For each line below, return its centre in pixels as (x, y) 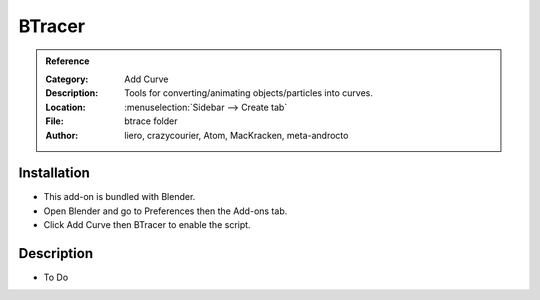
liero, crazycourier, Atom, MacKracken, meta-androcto (236, 135)
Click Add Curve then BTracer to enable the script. (147, 225)
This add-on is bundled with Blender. (119, 197)
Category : (67, 79)
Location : (65, 107)
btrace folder (151, 121)
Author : (62, 135)
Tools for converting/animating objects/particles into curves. (249, 93)
